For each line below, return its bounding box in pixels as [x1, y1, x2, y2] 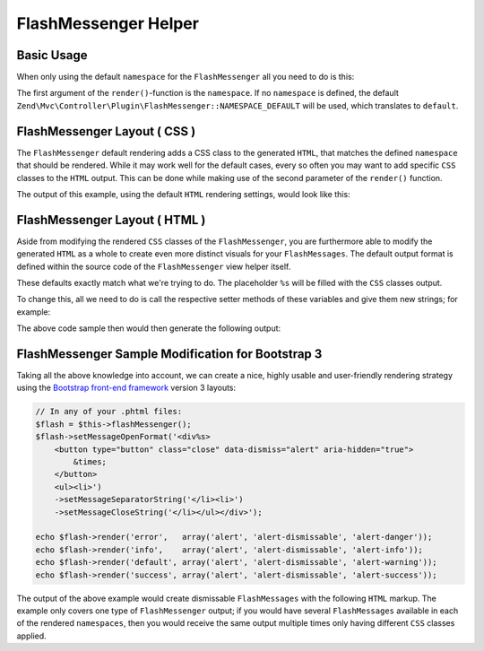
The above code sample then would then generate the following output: [16, 323, 281, 334]
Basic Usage [16, 48, 88, 63]
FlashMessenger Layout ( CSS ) [16, 124, 196, 139]
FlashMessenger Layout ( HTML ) [16, 212, 206, 228]
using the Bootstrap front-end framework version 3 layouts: [16, 382, 237, 394]
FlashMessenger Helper [16, 13, 199, 33]
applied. [16, 630, 47, 641]
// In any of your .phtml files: [35, 406, 183, 417]
